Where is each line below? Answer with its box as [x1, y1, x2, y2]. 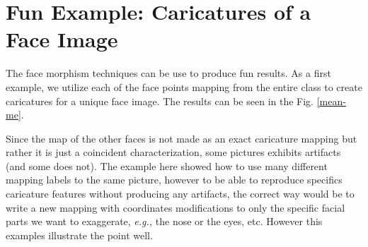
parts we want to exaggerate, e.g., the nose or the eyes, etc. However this [6, 214, 323, 229]
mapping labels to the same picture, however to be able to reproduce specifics [6, 172, 343, 187]
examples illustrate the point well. [6, 227, 153, 242]
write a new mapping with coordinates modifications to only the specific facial [6, 200, 345, 215]
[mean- [316, 93, 346, 108]
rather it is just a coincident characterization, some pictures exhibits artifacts [6, 145, 341, 159]
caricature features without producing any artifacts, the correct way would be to [6, 186, 355, 201]
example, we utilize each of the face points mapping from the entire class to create [6, 79, 362, 94]
